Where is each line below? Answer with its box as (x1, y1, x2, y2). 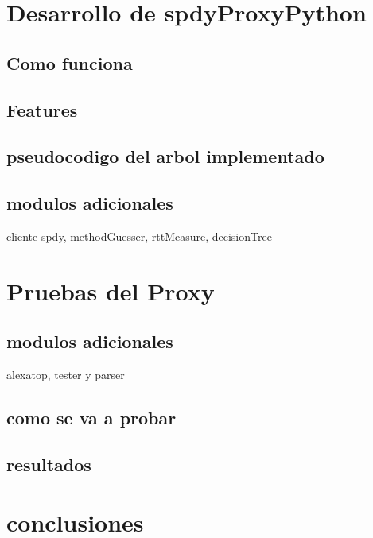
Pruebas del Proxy (6, 274, 215, 307)
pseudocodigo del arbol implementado (6, 144, 324, 168)
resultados (6, 451, 91, 476)
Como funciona (6, 50, 133, 75)
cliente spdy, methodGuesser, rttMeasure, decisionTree (6, 227, 272, 244)
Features (6, 97, 78, 122)
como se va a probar (6, 405, 177, 430)
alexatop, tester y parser (6, 366, 125, 383)
